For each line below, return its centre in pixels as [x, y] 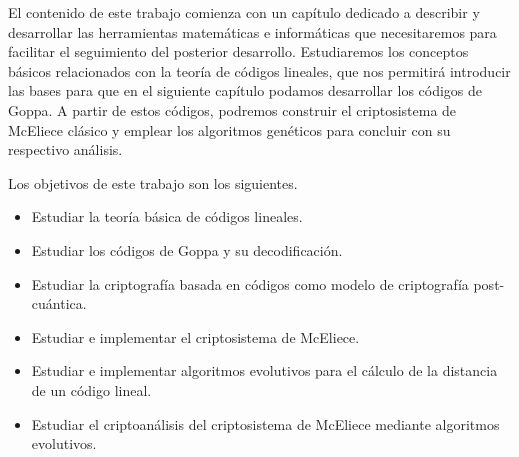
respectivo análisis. [65, 149]
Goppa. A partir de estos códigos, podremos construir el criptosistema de [232, 109]
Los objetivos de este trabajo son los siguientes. [153, 182]
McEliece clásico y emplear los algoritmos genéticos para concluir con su [229, 129]
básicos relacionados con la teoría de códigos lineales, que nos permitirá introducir [259, 70]
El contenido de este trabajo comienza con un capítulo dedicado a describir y [244, 12]
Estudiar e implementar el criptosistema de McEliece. [195, 336]
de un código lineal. [91, 389]
